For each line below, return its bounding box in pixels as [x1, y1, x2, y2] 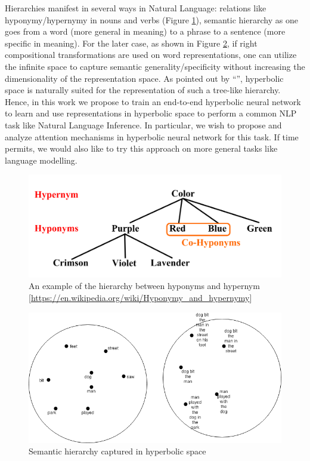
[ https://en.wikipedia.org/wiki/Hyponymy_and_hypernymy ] [29, 291, 252, 304]
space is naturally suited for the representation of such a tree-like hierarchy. [5, 84, 281, 96]
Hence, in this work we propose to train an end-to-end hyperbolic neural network [5, 95, 301, 107]
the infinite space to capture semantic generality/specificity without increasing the [5, 60, 305, 72]
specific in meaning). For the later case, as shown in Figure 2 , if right [5, 36, 258, 49]
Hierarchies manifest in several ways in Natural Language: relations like [5, 2, 266, 14]
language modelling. [5, 153, 77, 166]
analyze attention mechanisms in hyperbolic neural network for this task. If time [5, 130, 299, 143]
